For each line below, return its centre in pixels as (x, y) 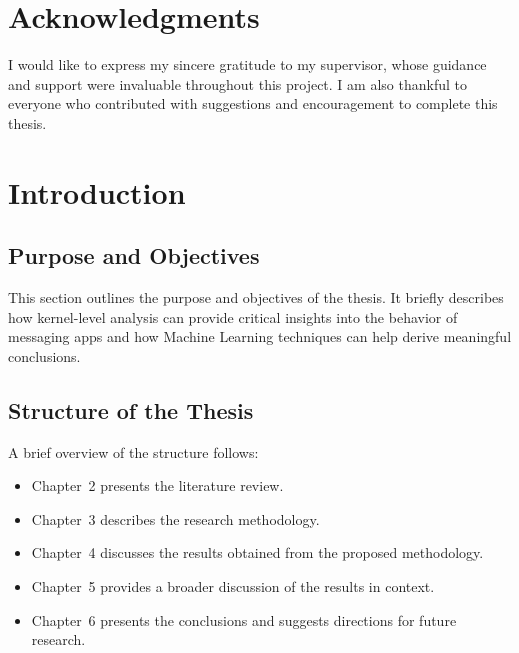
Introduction (97, 191)
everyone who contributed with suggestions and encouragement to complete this (253, 103)
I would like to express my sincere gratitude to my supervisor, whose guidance (247, 64)
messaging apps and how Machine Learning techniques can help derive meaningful (260, 336)
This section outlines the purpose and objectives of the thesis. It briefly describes (256, 297)
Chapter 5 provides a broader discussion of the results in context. (233, 586)
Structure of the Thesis (131, 409)
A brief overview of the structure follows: (133, 451)
